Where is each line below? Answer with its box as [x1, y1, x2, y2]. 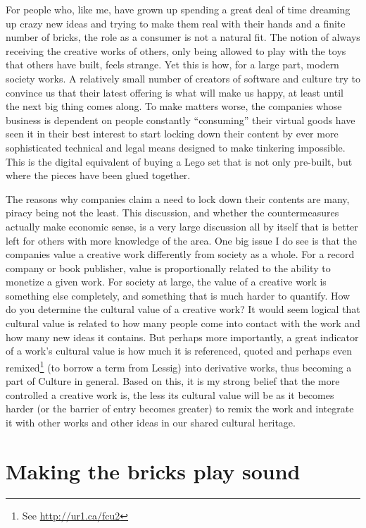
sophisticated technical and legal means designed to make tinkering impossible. [6, 140, 346, 154]
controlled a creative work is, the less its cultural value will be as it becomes [6, 387, 334, 402]
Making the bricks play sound [6, 456, 301, 485]
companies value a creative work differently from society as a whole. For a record [6, 247, 355, 262]
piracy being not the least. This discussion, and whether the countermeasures [6, 205, 339, 220]
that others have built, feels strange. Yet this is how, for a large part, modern [6, 57, 339, 72]
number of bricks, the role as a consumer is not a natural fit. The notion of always [6, 30, 360, 44]
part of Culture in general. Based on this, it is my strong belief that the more [6, 374, 340, 388]
